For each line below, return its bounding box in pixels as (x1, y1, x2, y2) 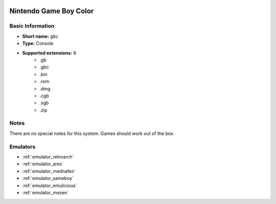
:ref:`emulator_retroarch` (22, 153, 74, 160)
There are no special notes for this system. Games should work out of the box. (9, 130, 175, 137)
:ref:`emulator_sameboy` (22, 175, 74, 182)
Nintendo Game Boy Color (9, 7, 94, 15)
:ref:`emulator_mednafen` (22, 168, 76, 174)
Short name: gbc (22, 33, 59, 39)
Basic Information (9, 22, 55, 30)
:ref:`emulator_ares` (22, 161, 64, 167)
